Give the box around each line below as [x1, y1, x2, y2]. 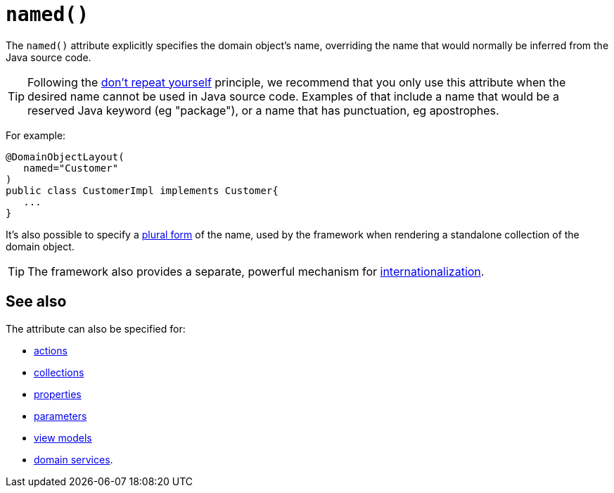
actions [34, 344, 68, 357]
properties [34, 388, 82, 400]
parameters [34, 409, 87, 422]
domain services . [34, 453, 113, 466]
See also [6, 293, 67, 311]
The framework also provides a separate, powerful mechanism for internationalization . [27, 264, 485, 278]
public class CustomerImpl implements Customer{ [6, 184, 279, 196]
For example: [6, 129, 66, 141]
